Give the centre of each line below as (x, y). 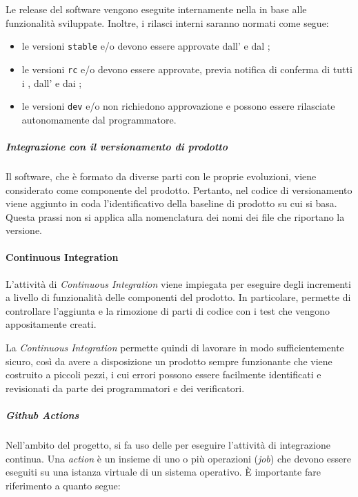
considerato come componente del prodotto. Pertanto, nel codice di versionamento (179, 189)
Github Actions (42, 415)
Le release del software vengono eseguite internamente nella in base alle (156, 9)
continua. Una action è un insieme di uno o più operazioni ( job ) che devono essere (179, 458)
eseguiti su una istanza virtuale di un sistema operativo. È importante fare (163, 472)
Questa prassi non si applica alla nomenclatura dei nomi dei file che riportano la (175, 216)
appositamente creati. (51, 324)
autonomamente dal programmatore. (99, 119)
